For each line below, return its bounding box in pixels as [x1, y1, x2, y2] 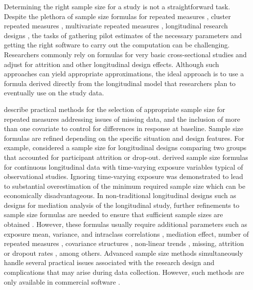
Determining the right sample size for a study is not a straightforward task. [4, 1, 230, 11]
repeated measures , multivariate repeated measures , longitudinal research [4, 21, 228, 31]
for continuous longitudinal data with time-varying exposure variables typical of [4, 161, 243, 172]
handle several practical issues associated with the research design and [4, 257, 215, 268]
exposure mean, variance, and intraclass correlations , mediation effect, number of [4, 228, 249, 239]
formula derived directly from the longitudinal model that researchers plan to [4, 78, 236, 88]
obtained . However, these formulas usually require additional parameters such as [4, 219, 247, 229]
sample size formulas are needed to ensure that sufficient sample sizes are [4, 209, 223, 220]
